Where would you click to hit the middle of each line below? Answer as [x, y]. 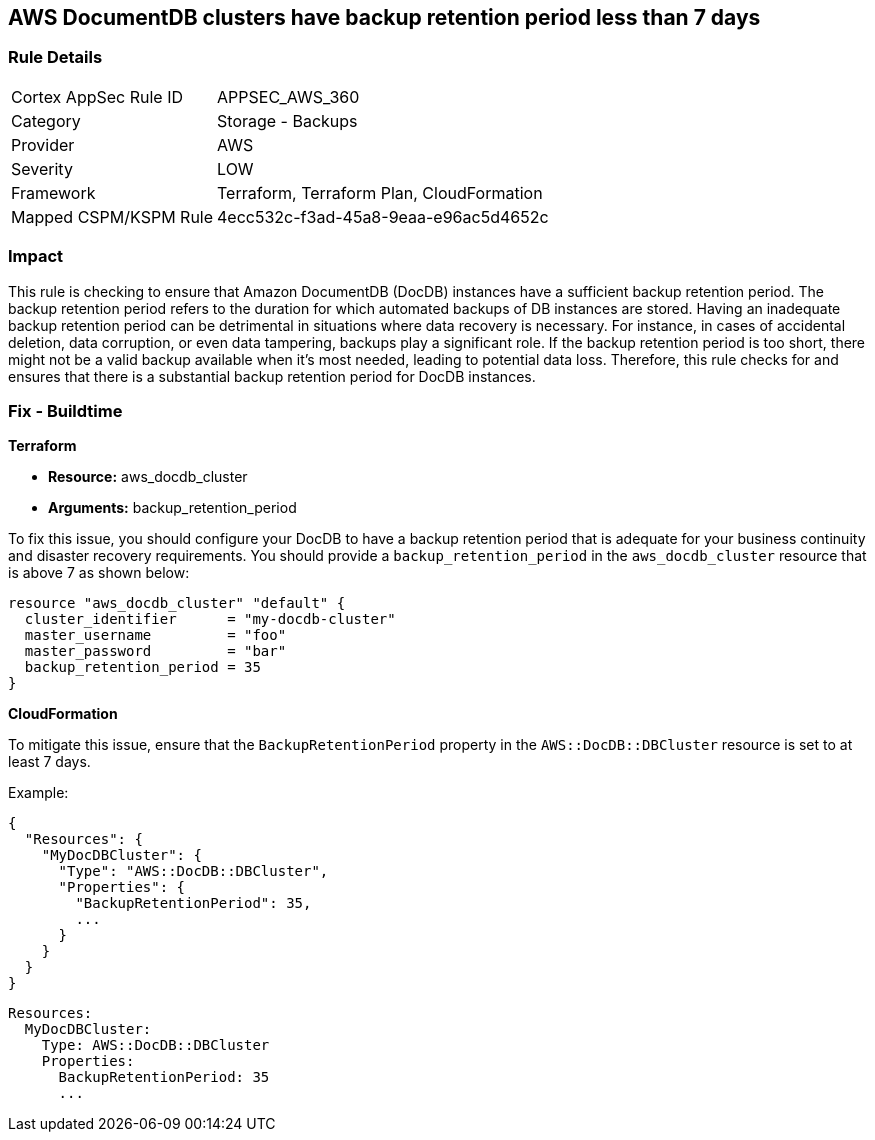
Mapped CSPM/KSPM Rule [112, 216]
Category [46, 120]
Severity [42, 168]
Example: [38, 793]
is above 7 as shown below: [99, 573]
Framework [53, 192]
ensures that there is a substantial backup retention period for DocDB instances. [272, 376]
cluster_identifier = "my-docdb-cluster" [210, 619]
